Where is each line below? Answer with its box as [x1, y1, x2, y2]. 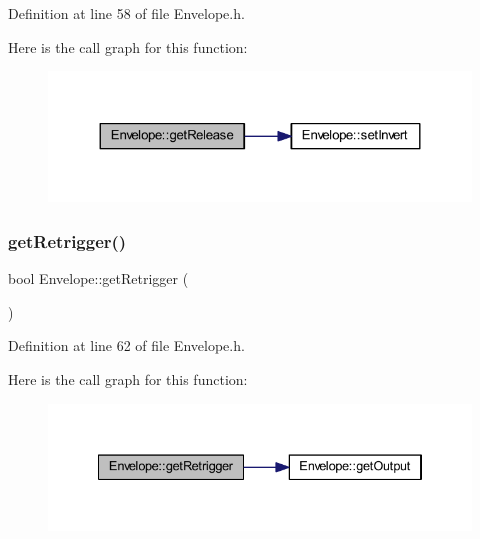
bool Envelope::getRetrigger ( [8, 268, 189, 289]
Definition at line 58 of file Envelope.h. [8, 3, 245, 23]
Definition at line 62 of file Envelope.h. [8, 335, 245, 356]
